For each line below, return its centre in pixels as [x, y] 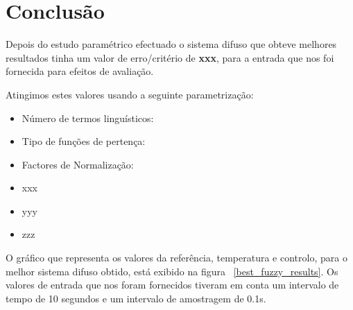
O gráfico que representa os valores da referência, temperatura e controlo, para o [176, 258]
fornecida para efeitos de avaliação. [80, 71]
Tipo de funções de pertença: [84, 141]
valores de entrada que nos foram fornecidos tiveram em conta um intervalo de [172, 285]
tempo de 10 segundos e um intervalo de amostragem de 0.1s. [136, 298]
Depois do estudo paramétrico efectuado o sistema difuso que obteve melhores [171, 44]
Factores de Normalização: [78, 164]
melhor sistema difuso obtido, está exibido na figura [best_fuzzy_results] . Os [172, 271]
